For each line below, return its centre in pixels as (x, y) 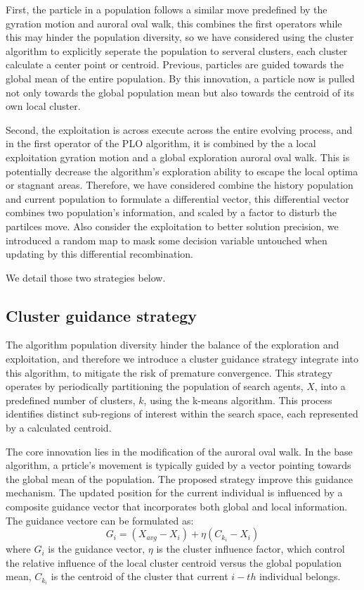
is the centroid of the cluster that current (139, 576)
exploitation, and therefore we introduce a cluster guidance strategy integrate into (182, 359)
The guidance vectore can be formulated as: (100, 520)
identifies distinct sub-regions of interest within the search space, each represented (182, 414)
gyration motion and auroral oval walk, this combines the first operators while (174, 23)
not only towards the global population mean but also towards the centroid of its (180, 92)
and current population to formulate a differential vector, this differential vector (177, 198)
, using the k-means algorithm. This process (238, 400)
